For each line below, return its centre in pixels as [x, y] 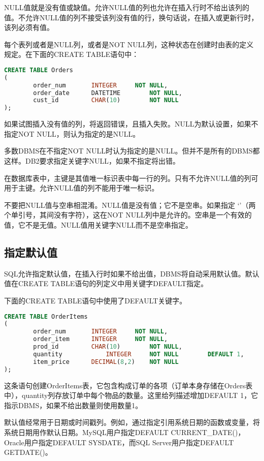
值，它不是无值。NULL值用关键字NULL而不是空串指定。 [98, 224]
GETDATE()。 [28, 452]
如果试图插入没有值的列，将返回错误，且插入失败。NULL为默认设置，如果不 [131, 124]
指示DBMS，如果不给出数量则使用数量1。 [73, 405]
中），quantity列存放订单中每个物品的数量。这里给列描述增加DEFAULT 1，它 [131, 395]
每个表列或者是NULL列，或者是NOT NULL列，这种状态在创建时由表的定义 [129, 44]
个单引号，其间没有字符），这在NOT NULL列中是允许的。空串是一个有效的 [128, 215]
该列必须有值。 [29, 27]
